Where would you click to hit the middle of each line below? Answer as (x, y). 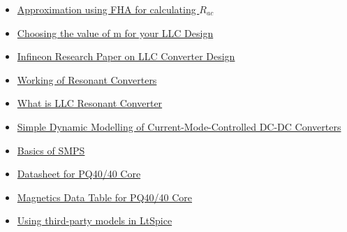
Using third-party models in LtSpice (95, 220)
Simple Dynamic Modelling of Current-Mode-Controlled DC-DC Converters (179, 126)
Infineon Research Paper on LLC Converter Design (126, 56)
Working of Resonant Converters (87, 79)
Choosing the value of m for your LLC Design (115, 32)
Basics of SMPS (51, 150)
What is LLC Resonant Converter (90, 103)
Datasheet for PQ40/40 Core (79, 174)
